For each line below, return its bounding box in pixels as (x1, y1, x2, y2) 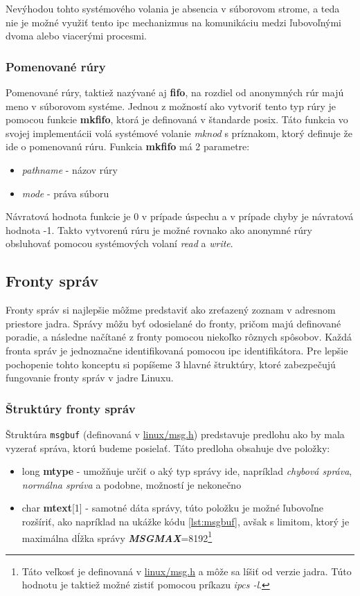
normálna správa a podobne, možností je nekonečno (21, 477, 242, 491)
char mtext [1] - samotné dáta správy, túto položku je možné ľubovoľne (21, 500, 323, 515)
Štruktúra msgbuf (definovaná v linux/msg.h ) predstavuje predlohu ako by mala (6, 426, 345, 441)
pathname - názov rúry (21, 162, 118, 177)
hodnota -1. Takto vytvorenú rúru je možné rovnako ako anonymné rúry (6, 222, 312, 237)
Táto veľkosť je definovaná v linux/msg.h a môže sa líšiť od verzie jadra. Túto (21, 563, 352, 578)
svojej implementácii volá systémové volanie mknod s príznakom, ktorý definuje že (6, 125, 352, 140)
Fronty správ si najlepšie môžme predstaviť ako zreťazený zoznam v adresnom (6, 302, 336, 317)
